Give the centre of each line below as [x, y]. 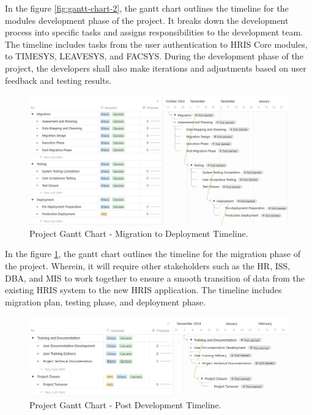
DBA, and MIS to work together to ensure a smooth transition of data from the [155, 278]
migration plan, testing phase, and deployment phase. [106, 301]
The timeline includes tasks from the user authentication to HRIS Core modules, [156, 44]
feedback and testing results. [58, 80]
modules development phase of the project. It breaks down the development [147, 20]
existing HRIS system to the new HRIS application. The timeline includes [143, 290]
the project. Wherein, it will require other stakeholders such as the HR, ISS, [148, 265]
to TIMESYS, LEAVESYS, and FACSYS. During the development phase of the [154, 56]
